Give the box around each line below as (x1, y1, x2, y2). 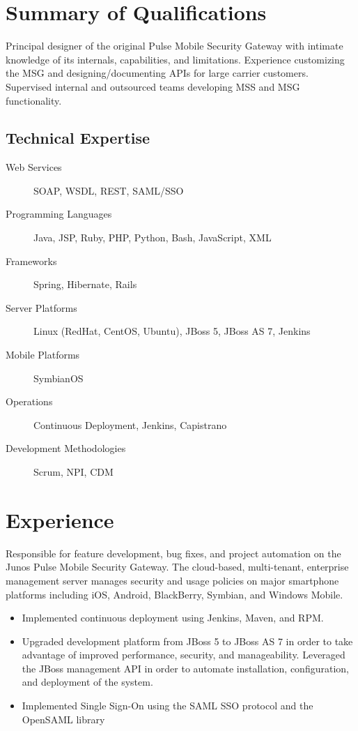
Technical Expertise (6, 127, 150, 149)
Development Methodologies (6, 441, 126, 455)
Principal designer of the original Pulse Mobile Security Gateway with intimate (6, 38, 343, 53)
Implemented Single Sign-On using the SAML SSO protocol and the (22, 698, 313, 713)
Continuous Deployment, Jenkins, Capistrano (33, 417, 227, 432)
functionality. (6, 93, 62, 107)
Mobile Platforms (6, 347, 80, 362)
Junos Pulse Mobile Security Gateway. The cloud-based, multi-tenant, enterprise (6, 559, 349, 574)
